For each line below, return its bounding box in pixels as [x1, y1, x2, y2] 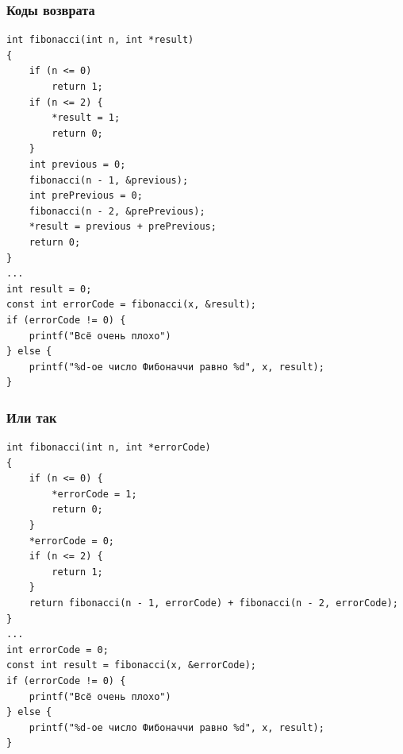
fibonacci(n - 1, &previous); [29, 174, 189, 186]
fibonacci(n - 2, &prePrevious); [29, 205, 205, 217]
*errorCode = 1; [52, 488, 137, 500]
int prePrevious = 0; [29, 190, 143, 202]
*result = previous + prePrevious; [29, 221, 217, 233]
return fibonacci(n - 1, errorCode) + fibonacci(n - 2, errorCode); [29, 597, 398, 609]
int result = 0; [6, 283, 92, 295]
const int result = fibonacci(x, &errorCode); [6, 659, 256, 671]
